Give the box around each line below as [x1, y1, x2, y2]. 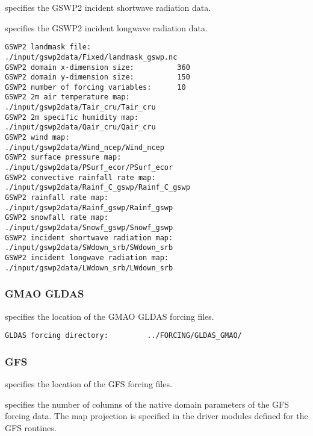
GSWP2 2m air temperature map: [5, 93, 130, 102]
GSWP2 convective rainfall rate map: [5, 173, 156, 182]
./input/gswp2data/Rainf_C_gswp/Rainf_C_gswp [5, 183, 190, 192]
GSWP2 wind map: [5, 133, 70, 142]
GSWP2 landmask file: [5, 43, 91, 52]
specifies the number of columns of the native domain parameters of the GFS [5, 397, 290, 410]
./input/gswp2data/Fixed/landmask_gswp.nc [5, 52, 178, 61]
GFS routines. [5, 421, 57, 434]
